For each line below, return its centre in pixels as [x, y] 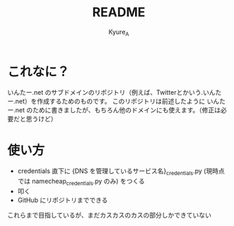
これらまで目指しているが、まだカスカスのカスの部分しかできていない [110, 215]
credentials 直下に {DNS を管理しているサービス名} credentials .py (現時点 [121, 172]
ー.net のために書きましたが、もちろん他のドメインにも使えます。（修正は [114, 110]
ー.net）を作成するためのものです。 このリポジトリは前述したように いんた [117, 101]
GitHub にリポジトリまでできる [63, 200]
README [119, 12]
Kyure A [119, 32]
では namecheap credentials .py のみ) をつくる [81, 182]
